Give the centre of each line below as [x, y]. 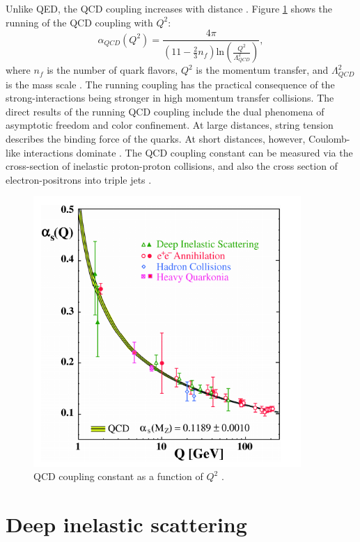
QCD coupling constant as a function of [118, 476]
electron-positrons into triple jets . [79, 179]
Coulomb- [329, 138]
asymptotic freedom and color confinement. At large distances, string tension [170, 125]
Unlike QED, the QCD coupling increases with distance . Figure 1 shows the [169, 8]
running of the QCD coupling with [79, 22]
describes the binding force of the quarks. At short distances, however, [156, 138]
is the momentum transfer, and [262, 70]
